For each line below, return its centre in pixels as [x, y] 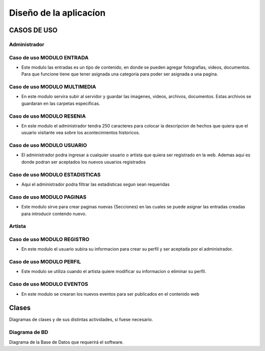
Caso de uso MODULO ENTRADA [49, 57]
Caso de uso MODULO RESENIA [47, 116]
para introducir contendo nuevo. [54, 214]
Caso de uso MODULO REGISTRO [49, 239]
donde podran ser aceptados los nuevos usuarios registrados [83, 162]
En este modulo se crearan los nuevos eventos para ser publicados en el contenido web [110, 294]
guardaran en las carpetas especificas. [61, 103]
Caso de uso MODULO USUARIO [48, 146]
